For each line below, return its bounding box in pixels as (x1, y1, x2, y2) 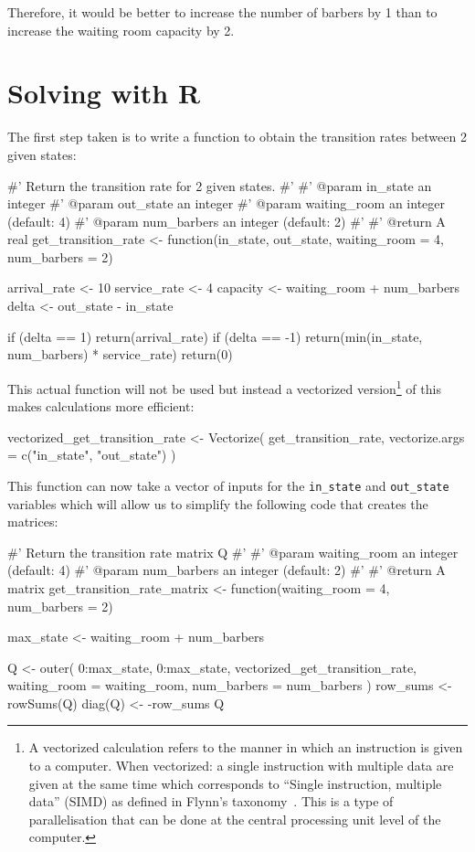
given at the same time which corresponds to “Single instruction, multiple (28, 773, 442, 793)
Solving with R (7, 74, 201, 112)
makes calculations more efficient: (7, 397, 195, 416)
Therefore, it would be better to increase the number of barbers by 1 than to (7, 3, 438, 21)
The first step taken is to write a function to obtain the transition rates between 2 (7, 127, 467, 146)
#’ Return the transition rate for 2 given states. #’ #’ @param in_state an (7, 176, 432, 195)
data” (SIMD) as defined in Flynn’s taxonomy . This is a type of (28, 792, 394, 811)
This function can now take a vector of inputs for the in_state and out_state (7, 475, 449, 495)
